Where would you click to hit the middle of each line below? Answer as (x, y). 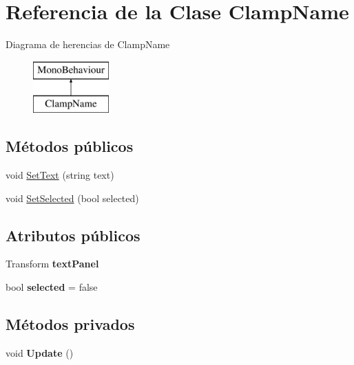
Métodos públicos (70, 146)
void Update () (40, 352)
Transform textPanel (52, 264)
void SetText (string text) (60, 175)
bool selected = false (52, 287)
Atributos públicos (73, 235)
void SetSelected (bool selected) (72, 198)
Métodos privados (70, 324)
